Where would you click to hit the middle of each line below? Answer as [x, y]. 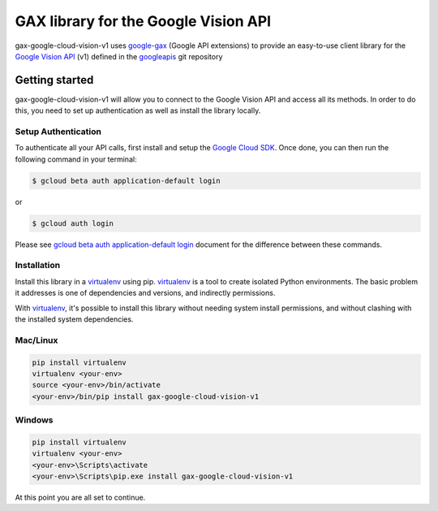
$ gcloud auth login [73, 223]
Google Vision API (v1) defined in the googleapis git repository [119, 56]
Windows [34, 420]
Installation [38, 266]
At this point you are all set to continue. [80, 498]
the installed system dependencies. [74, 319]
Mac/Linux [36, 340]
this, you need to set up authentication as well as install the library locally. [138, 110]
